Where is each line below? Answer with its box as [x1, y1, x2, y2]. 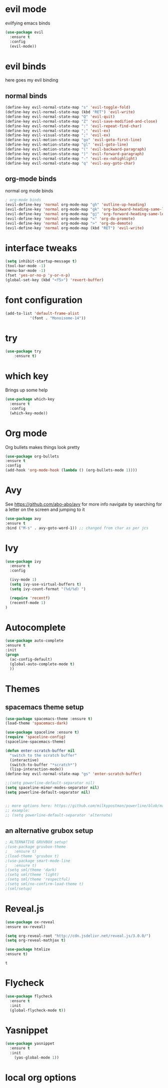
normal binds [5, 92, 47, 100]
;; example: [5, 808, 30, 813]
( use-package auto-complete [5, 638, 64, 644]
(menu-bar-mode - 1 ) [5, 268, 46, 273]
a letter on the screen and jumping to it [5, 506, 85, 512]
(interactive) [9, 757, 39, 763]
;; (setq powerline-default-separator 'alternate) [5, 812, 113, 818]
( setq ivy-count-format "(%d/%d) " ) [9, 587, 86, 592]
